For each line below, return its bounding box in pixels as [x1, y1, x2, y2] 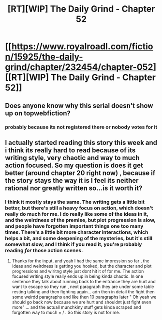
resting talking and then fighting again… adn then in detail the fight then [12, 289, 155, 295]
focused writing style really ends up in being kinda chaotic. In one [12, 273, 144, 279]
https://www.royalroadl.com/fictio [11, 41, 153, 52]
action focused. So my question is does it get [5, 161, 144, 169]
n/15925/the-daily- [5, 51, 83, 63]
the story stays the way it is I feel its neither [5, 176, 139, 185]
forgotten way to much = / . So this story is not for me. [12, 309, 120, 316]
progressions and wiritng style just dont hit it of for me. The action [12, 268, 144, 274]
